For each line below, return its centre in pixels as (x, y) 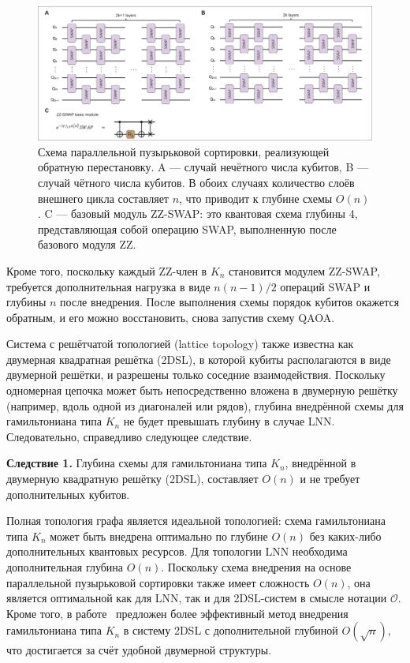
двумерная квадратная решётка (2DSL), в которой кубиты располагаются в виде (199, 359)
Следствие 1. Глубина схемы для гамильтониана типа (137, 463)
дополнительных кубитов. (68, 494)
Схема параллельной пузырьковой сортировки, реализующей (184, 151)
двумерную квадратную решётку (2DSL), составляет (132, 479)
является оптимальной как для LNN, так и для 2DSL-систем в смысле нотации (197, 598)
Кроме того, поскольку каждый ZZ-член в (107, 270)
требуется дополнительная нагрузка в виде (108, 286)
